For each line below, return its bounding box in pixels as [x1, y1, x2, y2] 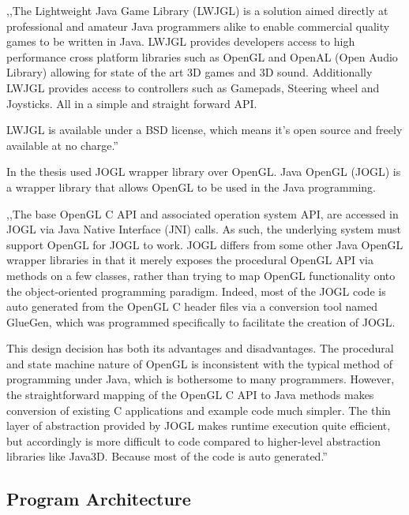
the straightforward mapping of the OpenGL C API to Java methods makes [6, 386, 374, 403]
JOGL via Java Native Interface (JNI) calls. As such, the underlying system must [6, 221, 401, 237]
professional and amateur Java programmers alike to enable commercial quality [6, 17, 390, 34]
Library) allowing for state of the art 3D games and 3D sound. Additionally [6, 64, 373, 80]
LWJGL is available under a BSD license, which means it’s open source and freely [6, 121, 403, 138]
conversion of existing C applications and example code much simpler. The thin [6, 401, 391, 418]
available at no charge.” [6, 136, 118, 153]
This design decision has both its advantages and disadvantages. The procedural [6, 340, 394, 356]
